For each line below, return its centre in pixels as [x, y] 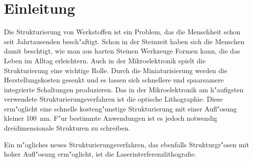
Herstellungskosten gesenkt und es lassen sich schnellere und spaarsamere [114, 80]
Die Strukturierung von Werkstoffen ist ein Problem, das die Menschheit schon [122, 32]
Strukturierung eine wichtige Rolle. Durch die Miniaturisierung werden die [116, 70]
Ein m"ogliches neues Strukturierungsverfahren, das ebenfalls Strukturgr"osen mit [126, 144]
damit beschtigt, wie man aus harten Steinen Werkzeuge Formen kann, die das [122, 51]
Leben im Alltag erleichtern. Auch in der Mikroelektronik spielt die [105, 60]
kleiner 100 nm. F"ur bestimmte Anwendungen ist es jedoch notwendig [111, 118]
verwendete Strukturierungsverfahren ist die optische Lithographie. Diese [114, 99]
